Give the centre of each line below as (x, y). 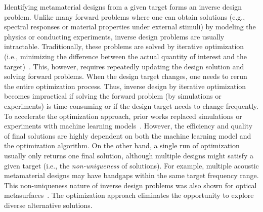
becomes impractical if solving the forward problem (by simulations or (113, 96)
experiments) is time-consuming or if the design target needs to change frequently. (131, 105)
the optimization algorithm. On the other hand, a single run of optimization (122, 145)
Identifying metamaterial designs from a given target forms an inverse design (123, 7)
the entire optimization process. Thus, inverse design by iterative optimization (125, 86)
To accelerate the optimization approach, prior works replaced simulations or (123, 116)
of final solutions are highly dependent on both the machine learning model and (128, 135)
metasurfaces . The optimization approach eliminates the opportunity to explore (129, 195)
